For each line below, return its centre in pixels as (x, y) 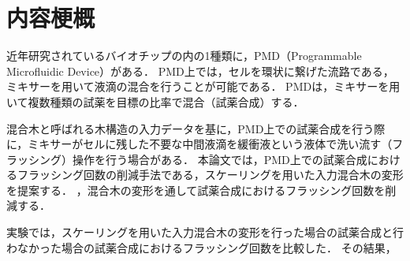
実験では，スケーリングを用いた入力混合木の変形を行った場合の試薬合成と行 (205, 232)
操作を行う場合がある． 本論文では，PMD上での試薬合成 (220, 159)
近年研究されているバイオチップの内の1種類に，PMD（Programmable (184, 56)
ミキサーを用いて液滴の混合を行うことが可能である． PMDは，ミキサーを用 (203, 86)
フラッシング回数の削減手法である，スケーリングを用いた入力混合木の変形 (210, 175)
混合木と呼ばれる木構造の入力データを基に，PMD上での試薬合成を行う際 (196, 128)
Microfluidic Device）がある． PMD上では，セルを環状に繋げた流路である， (200, 71)
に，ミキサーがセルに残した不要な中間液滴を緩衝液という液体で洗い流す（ (199, 144)
